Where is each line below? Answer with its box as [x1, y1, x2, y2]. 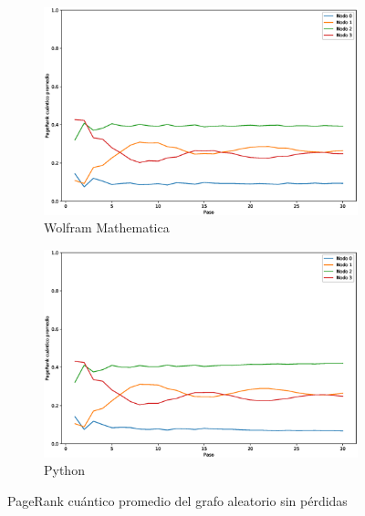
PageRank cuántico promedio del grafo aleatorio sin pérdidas [7, 490, 348, 510]
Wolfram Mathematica [44, 218, 170, 237]
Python [44, 460, 85, 480]
